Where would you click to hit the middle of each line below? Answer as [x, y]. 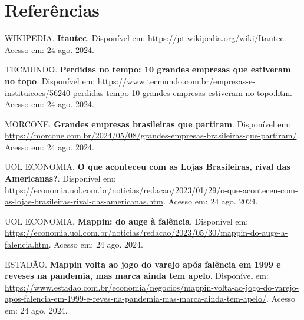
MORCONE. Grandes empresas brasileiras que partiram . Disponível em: [148, 123]
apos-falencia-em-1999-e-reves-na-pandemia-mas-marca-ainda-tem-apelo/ [136, 298]
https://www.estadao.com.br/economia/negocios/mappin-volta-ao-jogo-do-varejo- [152, 287]
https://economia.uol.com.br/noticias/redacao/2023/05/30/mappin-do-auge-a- [146, 232]
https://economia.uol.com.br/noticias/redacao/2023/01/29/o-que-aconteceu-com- [151, 189]
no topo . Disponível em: [50, 80]
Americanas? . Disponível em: [60, 178]
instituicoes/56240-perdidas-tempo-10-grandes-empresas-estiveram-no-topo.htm [148, 92]
